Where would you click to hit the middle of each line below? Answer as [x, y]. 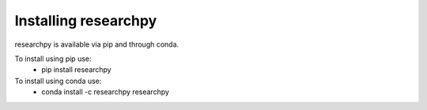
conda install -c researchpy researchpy [106, 92]
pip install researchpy [76, 70]
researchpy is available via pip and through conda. [97, 44]
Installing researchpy [86, 21]
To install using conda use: [58, 81]
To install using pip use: [53, 59]
